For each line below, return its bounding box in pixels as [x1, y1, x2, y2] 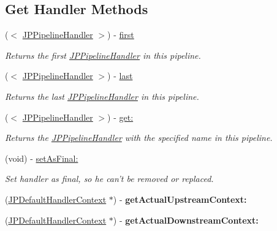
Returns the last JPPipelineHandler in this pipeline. [5, 89, 199, 102]
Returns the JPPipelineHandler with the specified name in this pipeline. [5, 131, 273, 144]
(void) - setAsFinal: [5, 151, 78, 164]
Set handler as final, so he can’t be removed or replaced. [5, 172, 214, 185]
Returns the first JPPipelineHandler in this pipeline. [5, 48, 201, 61]
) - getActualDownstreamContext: [113, 213, 259, 226]
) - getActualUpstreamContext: [113, 192, 247, 205]
